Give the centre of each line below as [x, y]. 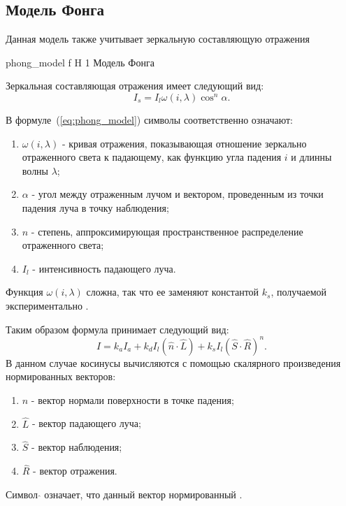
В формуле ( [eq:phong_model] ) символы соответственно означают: [150, 119]
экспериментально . [47, 305]
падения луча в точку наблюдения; [95, 207]
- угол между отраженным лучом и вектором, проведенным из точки [178, 194]
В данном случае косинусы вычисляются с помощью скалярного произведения [173, 362]
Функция [24, 292]
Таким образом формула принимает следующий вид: [117, 329]
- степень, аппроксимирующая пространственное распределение [167, 231]
